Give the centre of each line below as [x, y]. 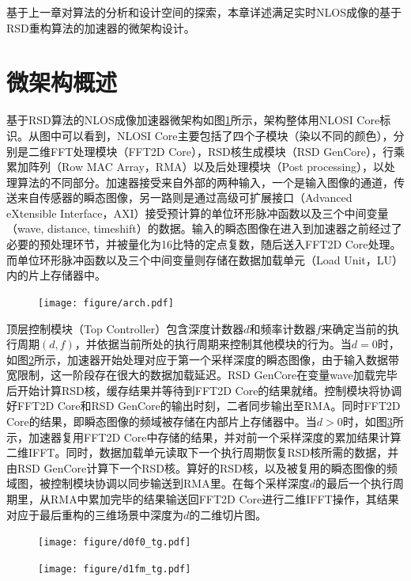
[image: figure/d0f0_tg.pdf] [115, 543]
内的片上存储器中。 [56, 275]
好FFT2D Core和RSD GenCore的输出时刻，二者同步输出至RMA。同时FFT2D [204, 406]
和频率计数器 [283, 328]
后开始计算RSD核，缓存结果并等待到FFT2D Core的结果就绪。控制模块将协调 [204, 390]
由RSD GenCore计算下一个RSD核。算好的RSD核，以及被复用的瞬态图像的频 [202, 467]
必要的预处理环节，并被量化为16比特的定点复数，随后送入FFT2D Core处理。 [204, 244]
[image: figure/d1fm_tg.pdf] [115, 569]
